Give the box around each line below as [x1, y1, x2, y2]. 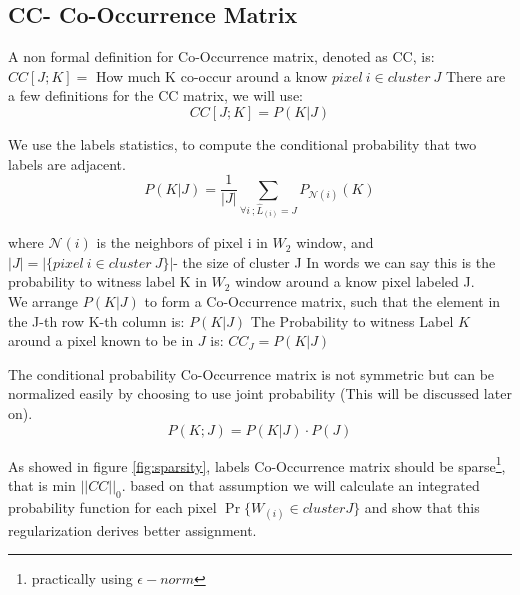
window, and [296, 232, 374, 253]
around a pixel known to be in [8, 330, 194, 351]
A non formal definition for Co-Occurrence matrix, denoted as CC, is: [8, 46, 435, 67]
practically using [31, 568, 133, 589]
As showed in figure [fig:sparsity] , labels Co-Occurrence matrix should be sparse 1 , [8, 452, 506, 476]
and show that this [364, 496, 480, 517]
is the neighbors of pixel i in [96, 232, 268, 253]
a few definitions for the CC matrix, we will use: [8, 85, 303, 106]
